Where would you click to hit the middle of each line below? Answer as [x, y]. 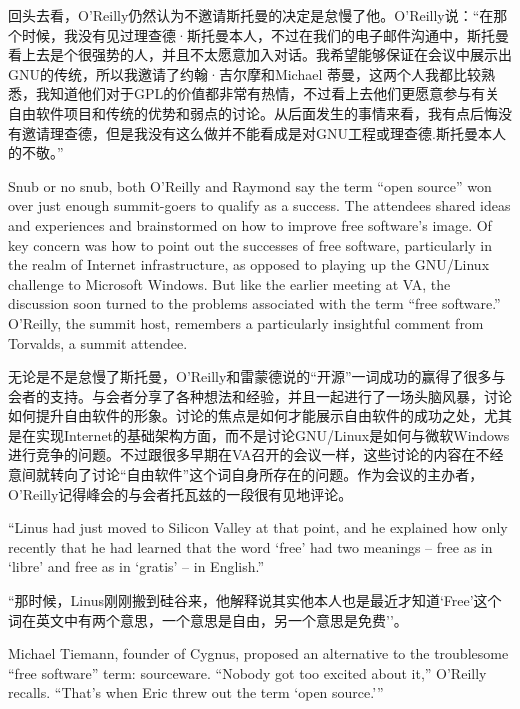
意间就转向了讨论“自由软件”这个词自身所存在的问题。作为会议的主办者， [246, 474]
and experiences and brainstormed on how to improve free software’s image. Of [250, 224]
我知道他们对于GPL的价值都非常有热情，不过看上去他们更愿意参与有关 [267, 93]
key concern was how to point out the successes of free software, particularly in [250, 244]
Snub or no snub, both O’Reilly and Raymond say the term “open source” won [250, 185]
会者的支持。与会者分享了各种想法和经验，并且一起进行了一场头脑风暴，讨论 [260, 395]
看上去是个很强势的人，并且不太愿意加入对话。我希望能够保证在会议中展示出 [260, 54]
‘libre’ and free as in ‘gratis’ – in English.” [136, 566]
